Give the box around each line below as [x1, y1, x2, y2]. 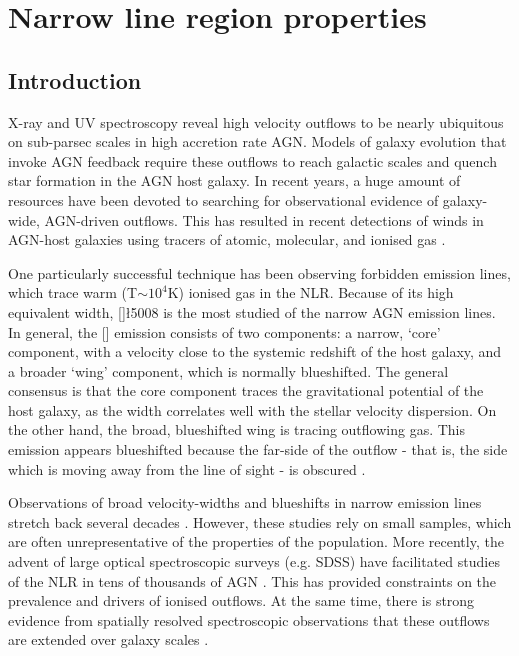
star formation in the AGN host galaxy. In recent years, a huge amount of [8, 170, 461, 191]
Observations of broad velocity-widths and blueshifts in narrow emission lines [8, 492, 482, 513]
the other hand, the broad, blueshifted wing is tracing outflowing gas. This [8, 419, 466, 440]
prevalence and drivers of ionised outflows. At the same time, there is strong [8, 590, 475, 611]
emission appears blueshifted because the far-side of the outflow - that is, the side [8, 439, 508, 460]
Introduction [8, 64, 142, 95]
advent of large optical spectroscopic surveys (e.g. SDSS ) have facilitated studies [8, 551, 500, 572]
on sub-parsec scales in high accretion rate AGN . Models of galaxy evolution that [8, 131, 507, 152]
